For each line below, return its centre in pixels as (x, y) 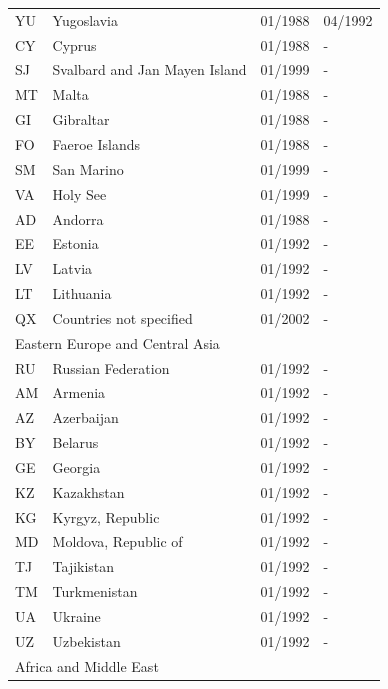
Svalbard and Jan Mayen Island (149, 69)
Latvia (72, 268)
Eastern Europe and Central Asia (117, 342)
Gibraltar (81, 119)
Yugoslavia (85, 19)
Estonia (75, 243)
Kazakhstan (88, 491)
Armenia (79, 392)
